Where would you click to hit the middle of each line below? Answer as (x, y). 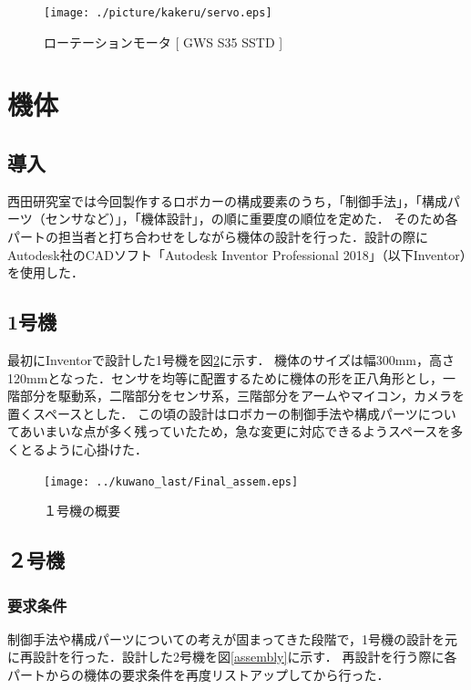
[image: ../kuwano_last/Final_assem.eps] (171, 481)
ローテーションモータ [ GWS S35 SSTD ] (164, 42)
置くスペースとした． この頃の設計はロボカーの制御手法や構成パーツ (213, 413)
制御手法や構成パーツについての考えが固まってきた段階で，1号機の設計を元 (233, 638)
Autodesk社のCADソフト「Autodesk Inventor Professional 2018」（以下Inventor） (237, 254)
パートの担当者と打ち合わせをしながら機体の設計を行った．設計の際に (218, 237)
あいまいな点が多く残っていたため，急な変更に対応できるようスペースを (235, 431)
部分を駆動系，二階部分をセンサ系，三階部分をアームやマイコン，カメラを (242, 396)
